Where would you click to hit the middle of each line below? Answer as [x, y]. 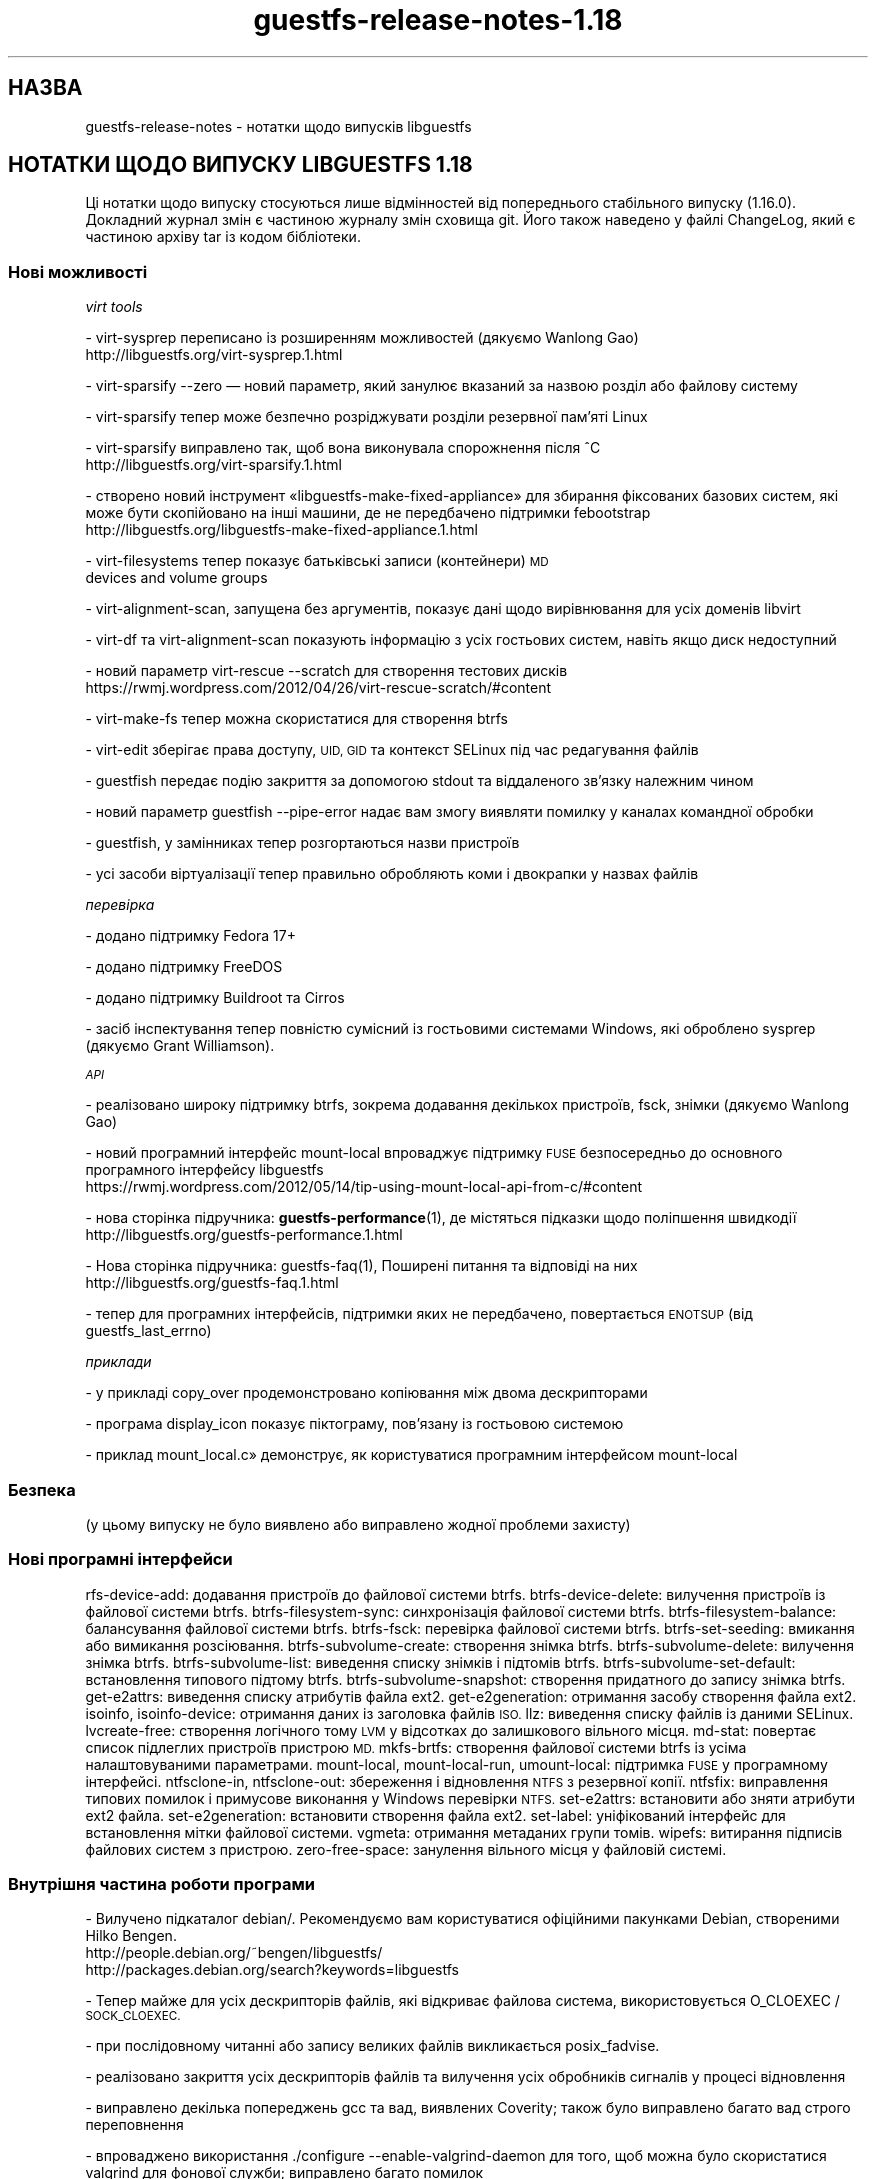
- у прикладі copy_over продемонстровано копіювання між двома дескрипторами [366, 1393]
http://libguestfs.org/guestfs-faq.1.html [212, 1283]
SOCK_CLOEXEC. [133, 2016]
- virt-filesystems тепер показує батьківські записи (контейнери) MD [317, 561]
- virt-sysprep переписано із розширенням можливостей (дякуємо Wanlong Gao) [362, 338]
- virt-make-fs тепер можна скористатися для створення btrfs [296, 719]
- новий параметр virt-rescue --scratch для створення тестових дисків [326, 671]
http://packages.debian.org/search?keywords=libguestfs [272, 1970]
